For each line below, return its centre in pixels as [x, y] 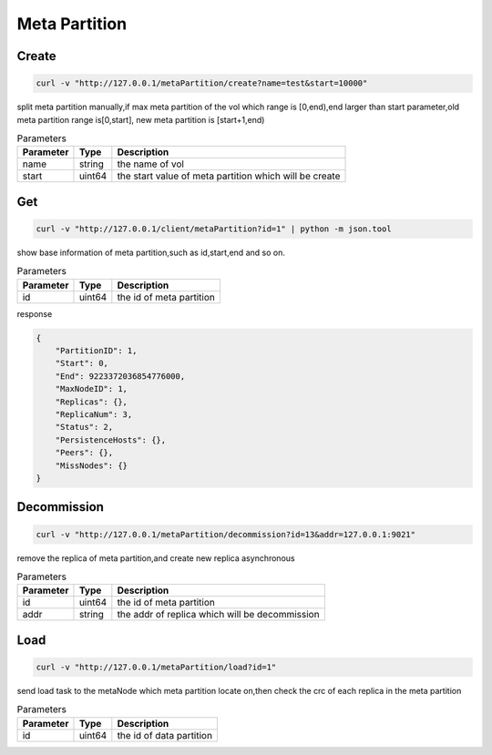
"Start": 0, [82, 363]
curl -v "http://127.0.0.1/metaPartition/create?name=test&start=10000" [202, 83]
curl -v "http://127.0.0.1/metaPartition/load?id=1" [156, 667]
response [35, 313]
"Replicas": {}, [91, 402]
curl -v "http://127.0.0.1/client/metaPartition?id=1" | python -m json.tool [214, 229]
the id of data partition [165, 735]
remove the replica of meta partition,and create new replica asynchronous [156, 558]
